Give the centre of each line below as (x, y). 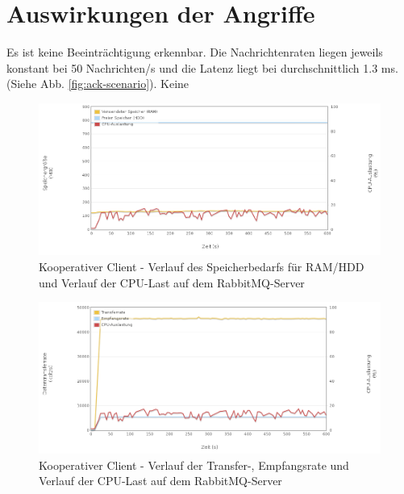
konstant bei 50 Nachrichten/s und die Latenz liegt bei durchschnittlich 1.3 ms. (202, 67)
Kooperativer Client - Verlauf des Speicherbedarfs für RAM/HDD (202, 267)
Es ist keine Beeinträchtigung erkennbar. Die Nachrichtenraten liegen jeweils (195, 52)
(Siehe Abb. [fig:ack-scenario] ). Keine (98, 84)
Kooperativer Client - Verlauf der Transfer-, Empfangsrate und (194, 465)
